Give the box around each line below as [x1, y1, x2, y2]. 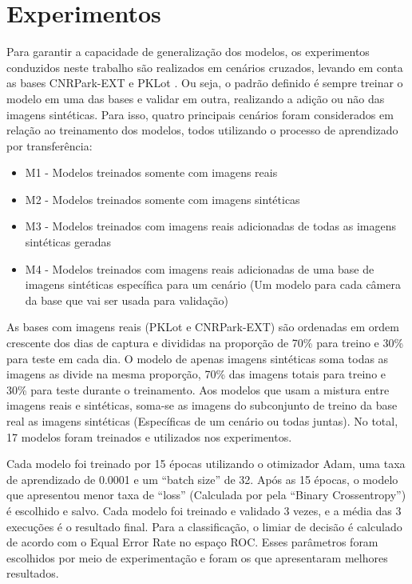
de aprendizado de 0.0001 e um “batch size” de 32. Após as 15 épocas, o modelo [6, 470, 398, 487]
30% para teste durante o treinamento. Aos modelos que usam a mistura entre [6, 381, 390, 398]
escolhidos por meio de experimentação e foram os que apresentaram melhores [6, 549, 388, 566]
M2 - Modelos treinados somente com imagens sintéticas [25, 190, 300, 207]
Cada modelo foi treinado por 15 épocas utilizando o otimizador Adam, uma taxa [6, 455, 406, 472]
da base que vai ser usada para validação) [25, 291, 229, 308]
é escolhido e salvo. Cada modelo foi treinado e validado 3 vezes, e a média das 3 [6, 502, 402, 518]
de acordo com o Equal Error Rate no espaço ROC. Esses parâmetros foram [6, 534, 378, 550]
